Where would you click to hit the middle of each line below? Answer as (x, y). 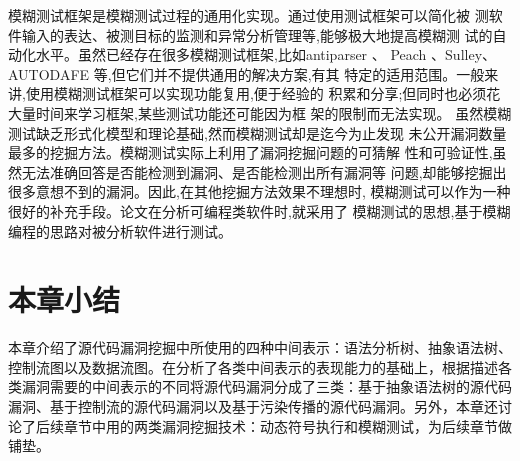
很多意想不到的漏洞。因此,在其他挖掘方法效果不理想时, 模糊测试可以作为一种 (259, 191)
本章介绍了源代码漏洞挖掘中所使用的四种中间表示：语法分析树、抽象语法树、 (260, 347)
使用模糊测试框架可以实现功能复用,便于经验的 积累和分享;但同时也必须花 (263, 93)
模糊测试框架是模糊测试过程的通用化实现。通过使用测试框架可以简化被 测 (248, 15)
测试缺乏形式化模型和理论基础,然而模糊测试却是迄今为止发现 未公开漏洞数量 (257, 132)
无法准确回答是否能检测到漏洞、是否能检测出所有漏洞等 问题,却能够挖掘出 (264, 171)
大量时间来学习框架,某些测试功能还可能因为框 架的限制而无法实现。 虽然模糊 (260, 112)
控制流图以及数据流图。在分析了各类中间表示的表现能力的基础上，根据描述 (253, 366)
